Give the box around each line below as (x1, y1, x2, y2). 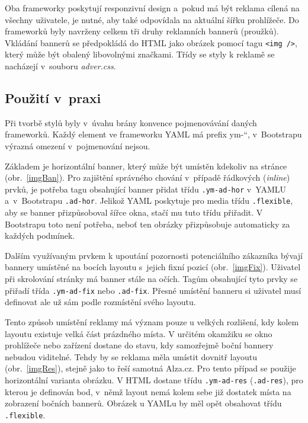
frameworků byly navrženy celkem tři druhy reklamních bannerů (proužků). (5, 25, 279, 37)
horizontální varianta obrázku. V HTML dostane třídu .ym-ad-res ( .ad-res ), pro (5, 373, 303, 386)
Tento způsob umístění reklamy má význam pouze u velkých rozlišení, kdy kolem (5, 315, 299, 328)
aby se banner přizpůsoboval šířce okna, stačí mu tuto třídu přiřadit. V (5, 206, 263, 219)
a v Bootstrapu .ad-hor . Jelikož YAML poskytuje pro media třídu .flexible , (5, 194, 293, 207)
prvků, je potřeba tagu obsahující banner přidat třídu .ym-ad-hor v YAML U (5, 182, 287, 195)
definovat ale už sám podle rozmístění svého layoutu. (5, 296, 196, 308)
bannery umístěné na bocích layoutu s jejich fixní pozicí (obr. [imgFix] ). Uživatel (5, 261, 301, 273)
